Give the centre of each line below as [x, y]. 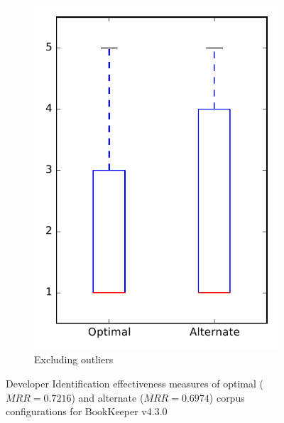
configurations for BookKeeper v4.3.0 [87, 411]
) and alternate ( [108, 397]
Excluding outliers [74, 359]
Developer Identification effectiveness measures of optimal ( [135, 383]
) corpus [227, 397]
